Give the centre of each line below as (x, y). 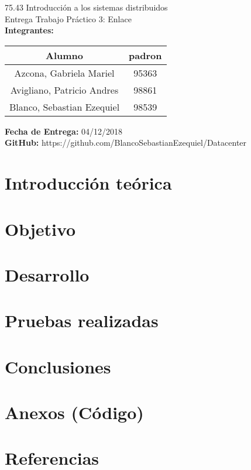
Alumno (65, 55)
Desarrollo (47, 274)
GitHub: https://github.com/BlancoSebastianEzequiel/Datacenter (126, 143)
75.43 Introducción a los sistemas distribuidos (86, 7)
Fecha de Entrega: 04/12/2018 (64, 131)
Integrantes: (29, 30)
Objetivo (40, 229)
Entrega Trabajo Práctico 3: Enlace (68, 18)
